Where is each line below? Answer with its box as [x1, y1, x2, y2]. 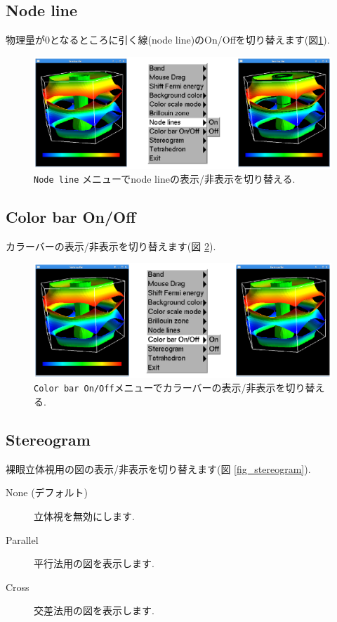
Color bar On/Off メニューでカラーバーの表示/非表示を [34, 380, 286, 395]
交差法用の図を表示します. [34, 603, 154, 618]
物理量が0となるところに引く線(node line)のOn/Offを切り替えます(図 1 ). [6, 32, 330, 47]
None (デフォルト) [6, 485, 88, 500]
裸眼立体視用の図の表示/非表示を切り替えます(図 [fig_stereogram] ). [6, 461, 311, 476]
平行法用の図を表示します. [34, 556, 154, 571]
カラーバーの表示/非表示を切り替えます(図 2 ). [6, 238, 216, 253]
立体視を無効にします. [34, 509, 135, 524]
